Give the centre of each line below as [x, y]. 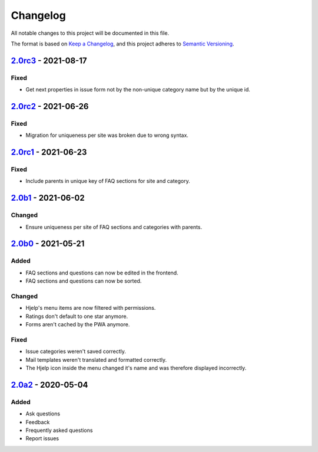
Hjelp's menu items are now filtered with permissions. [91, 308]
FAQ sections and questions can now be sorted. [84, 281]
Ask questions [43, 414]
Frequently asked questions [59, 430]
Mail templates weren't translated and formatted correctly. [96, 359]
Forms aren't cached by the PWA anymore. [78, 325]
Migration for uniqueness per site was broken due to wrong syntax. [107, 135]
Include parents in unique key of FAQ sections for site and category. [108, 181]
